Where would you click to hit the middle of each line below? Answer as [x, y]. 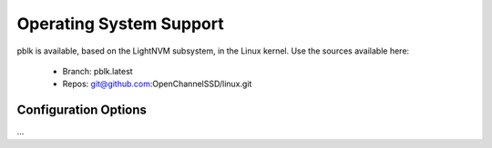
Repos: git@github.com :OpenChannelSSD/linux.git [157, 84]
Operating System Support [120, 24]
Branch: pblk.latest [97, 71]
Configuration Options [82, 110]
